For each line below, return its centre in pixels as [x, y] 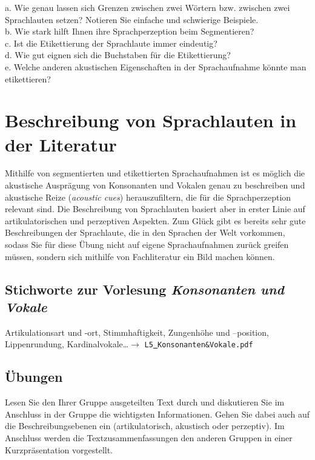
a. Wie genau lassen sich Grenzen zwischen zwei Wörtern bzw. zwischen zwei [148, 7]
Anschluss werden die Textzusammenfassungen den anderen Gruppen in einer [149, 438]
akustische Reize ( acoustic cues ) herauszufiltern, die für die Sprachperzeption [148, 197]
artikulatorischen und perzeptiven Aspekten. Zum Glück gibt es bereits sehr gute [155, 220]
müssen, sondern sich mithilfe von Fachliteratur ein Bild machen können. [140, 256]
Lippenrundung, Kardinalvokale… [67, 344]
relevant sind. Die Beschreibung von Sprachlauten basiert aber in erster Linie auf [155, 209]
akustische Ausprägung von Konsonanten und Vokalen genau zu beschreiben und [155, 185]
